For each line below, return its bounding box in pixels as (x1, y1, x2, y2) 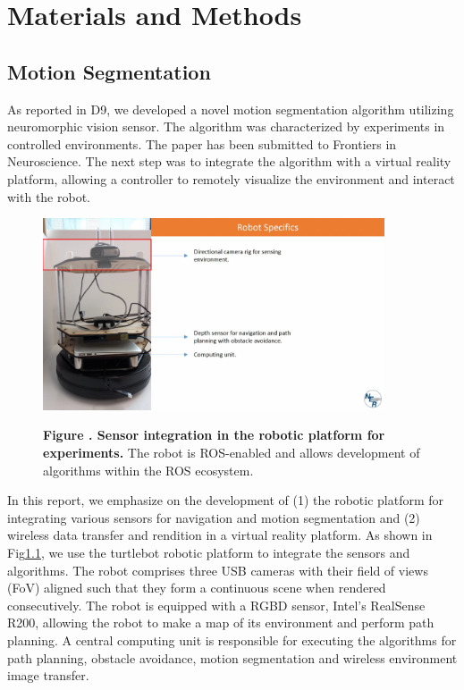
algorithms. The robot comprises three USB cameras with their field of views (7, 560, 428, 579)
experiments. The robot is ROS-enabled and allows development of (43, 442, 420, 461)
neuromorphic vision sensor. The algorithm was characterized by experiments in (7, 117, 445, 136)
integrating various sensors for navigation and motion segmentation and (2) (7, 508, 420, 526)
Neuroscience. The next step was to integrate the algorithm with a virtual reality (7, 152, 451, 171)
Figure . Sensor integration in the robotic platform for (43, 425, 385, 444)
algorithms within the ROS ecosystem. (43, 460, 254, 479)
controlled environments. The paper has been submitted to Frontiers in (7, 134, 397, 153)
